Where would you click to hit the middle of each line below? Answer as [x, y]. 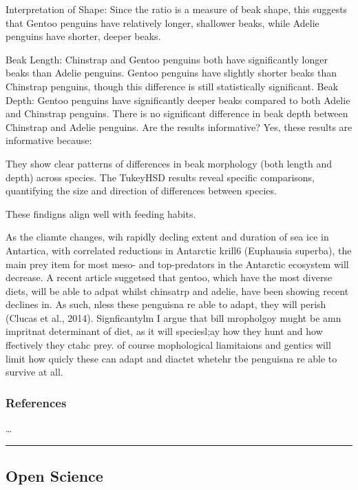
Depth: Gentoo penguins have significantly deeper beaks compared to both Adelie [178, 100]
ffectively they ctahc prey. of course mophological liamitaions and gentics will [168, 345]
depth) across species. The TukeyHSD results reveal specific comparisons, [160, 177]
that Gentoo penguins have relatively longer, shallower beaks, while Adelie [162, 22]
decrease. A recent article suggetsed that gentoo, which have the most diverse [169, 277]
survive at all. [34, 372]
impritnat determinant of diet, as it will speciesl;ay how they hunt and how [164, 331]
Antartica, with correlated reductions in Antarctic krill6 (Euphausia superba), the [179, 250]
